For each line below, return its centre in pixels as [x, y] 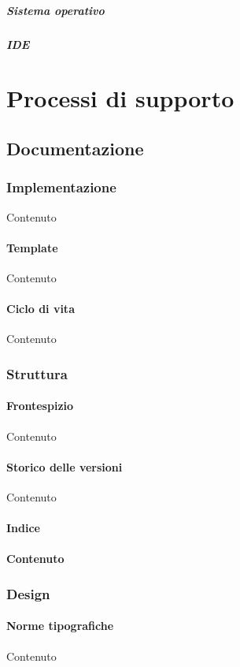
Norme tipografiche [60, 626]
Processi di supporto [120, 98]
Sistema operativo [55, 10]
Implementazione [61, 187]
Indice [23, 528]
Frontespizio [40, 406]
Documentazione [75, 148]
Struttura [37, 373]
